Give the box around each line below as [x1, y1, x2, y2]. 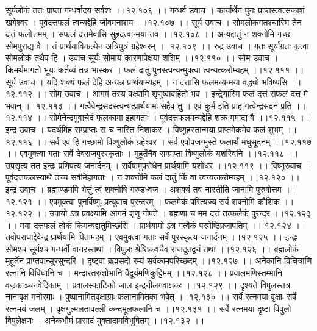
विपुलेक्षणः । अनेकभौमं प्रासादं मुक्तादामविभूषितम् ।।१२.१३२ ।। [5, 314, 205, 327]
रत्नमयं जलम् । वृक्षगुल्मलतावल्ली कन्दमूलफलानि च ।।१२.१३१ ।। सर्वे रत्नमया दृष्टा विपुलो [5, 302, 291, 315]
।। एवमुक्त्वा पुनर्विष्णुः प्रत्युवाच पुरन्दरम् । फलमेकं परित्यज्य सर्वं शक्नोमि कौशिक [35, 194, 280, 207]
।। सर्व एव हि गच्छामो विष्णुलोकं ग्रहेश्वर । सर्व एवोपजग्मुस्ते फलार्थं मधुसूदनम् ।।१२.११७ [35, 135, 312, 148]
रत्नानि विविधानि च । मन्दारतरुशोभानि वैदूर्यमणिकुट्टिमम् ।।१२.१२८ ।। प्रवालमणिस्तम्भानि [5, 266, 282, 279]
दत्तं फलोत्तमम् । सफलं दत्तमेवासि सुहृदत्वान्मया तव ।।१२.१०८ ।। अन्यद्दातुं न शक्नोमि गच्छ [5, 27, 291, 40]
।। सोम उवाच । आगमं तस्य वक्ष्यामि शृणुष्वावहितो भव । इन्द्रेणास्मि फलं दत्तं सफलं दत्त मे [35, 87, 308, 100]
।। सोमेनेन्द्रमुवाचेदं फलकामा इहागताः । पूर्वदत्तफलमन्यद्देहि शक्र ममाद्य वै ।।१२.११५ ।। [35, 111, 310, 124]
